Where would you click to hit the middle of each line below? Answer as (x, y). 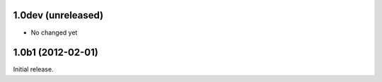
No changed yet (54, 33)
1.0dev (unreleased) (58, 15)
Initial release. (33, 69)
